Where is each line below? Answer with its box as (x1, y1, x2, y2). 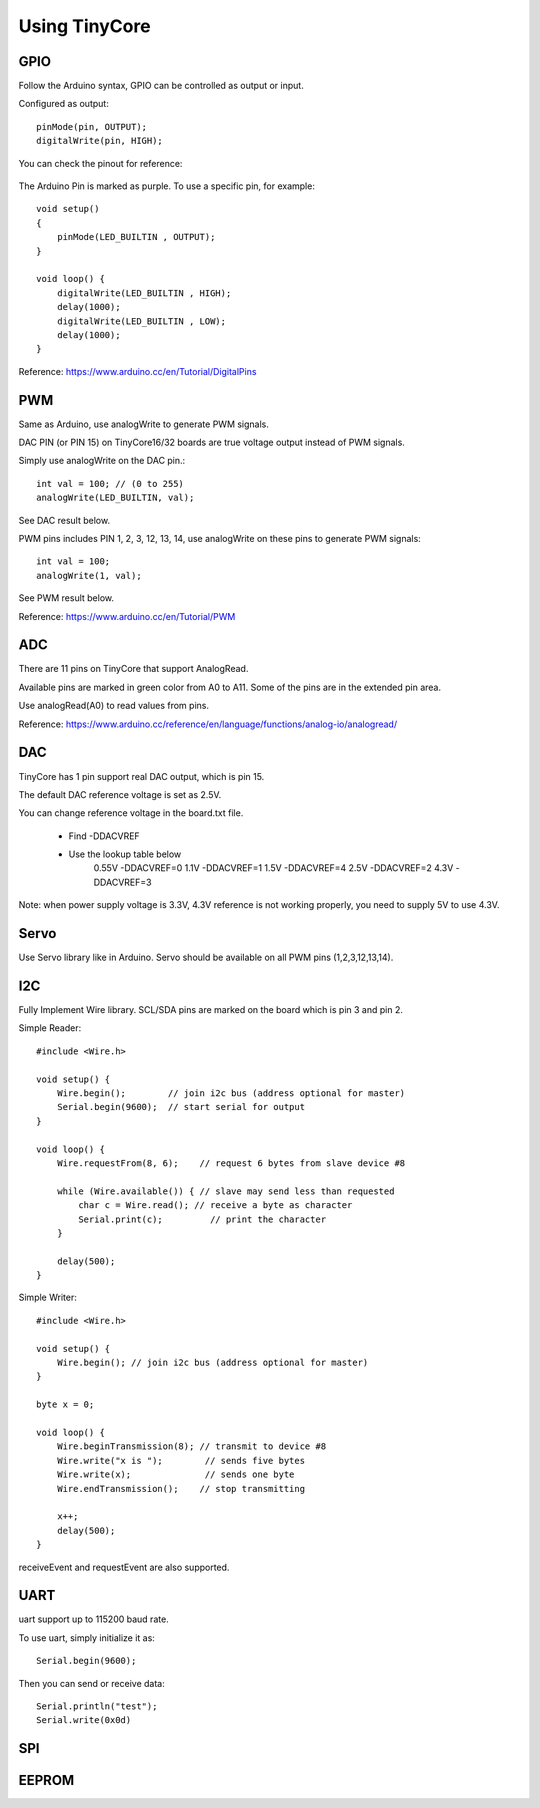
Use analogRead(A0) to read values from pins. (18, 700, 210, 712)
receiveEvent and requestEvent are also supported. (18, 1561, 230, 1573)
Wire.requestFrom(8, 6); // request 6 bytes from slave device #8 (56, 1157, 406, 1169)
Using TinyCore (18, 15, 151, 37)
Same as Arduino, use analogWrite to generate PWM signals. (18, 418, 270, 430)
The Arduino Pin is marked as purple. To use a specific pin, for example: (18, 180, 315, 192)
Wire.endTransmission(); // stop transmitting (56, 1483, 305, 1494)
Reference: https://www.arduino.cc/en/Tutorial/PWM (18, 610, 236, 622)
